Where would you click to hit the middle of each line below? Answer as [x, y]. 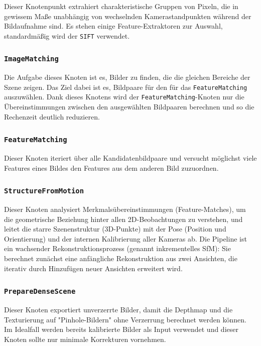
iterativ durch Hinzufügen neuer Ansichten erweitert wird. [93, 268]
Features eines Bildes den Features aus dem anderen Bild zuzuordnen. [111, 167]
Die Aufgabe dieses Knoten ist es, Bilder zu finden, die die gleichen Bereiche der [127, 77]
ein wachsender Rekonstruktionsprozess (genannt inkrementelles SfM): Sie [117, 248]
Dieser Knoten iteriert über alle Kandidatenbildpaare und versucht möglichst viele [130, 158]
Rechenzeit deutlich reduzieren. [52, 116]
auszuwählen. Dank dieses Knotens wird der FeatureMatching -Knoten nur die [124, 97]
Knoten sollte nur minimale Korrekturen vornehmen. [85, 339]
